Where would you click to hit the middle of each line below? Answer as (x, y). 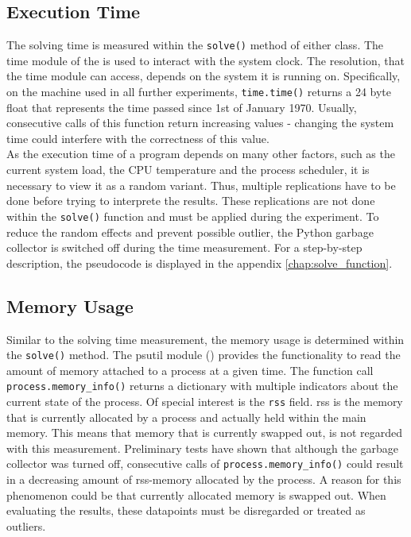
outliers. (26, 525)
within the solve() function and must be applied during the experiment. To (193, 216)
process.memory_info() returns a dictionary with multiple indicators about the (202, 386)
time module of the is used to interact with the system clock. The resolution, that (205, 60)
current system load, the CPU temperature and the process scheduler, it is (188, 170)
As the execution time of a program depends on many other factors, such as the (201, 154)
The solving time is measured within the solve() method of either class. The (195, 45)
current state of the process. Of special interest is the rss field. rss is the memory (205, 401)
